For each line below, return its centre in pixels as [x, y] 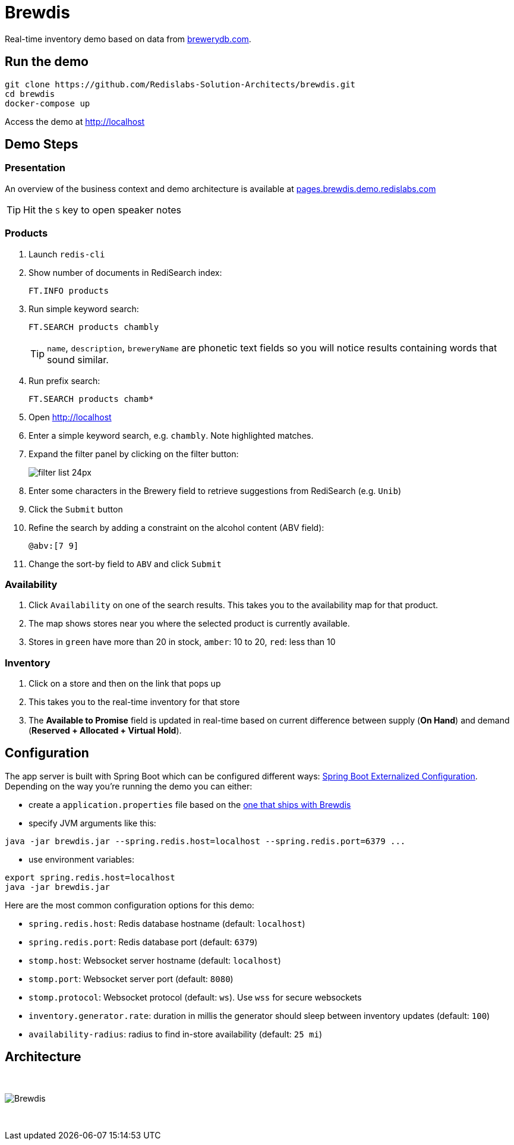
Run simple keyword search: [84, 309]
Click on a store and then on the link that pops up [125, 684]
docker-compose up [48, 103]
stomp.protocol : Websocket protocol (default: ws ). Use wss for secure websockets [195, 997]
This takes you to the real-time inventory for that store [134, 702]
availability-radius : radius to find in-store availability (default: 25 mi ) [175, 1034]
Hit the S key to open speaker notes [103, 210]
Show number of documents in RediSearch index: [125, 272]
